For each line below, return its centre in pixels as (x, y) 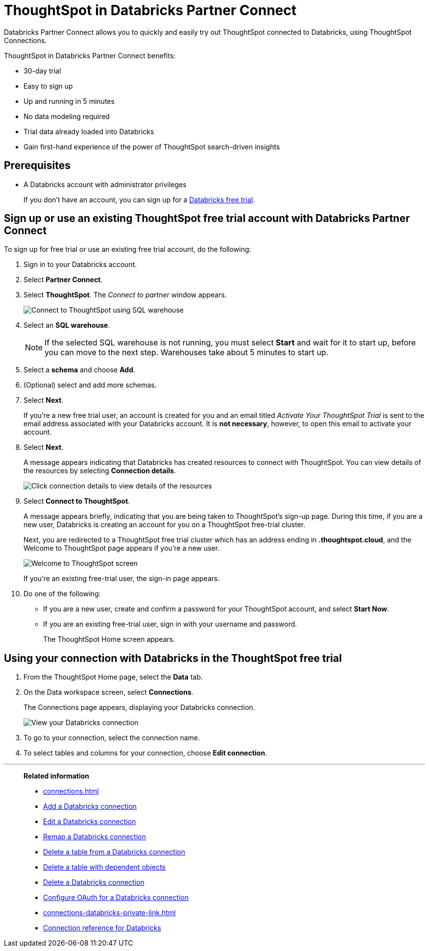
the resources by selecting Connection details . (100, 471)
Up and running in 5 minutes (69, 101)
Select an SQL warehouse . (67, 325)
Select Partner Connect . (63, 280)
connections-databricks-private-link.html (109, 913)
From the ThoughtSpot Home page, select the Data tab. (113, 677)
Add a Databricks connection (90, 806)
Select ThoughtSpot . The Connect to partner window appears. (125, 295)
